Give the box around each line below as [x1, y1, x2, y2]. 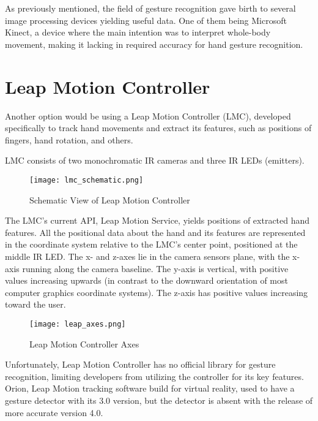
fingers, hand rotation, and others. [5, 133, 133, 146]
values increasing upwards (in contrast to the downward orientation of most [5, 274, 288, 287]
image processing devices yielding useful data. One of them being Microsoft [5, 13, 287, 26]
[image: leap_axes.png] [29, 319, 126, 328]
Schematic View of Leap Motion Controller [29, 193, 190, 206]
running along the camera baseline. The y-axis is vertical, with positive [22, 262, 289, 275]
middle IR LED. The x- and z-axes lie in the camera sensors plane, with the [5, 249, 290, 262]
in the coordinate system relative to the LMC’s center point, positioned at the [5, 238, 298, 251]
